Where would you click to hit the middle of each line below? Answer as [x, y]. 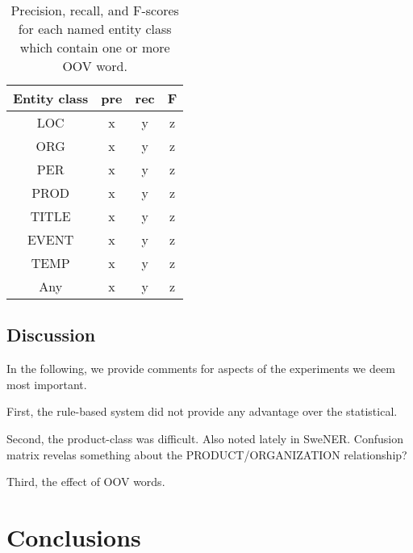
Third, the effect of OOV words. [86, 482]
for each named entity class [95, 29]
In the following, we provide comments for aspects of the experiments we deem [201, 369]
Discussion [51, 335]
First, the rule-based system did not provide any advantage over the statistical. [202, 411]
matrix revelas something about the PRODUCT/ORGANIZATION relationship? [207, 454]
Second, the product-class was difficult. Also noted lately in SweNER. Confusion [205, 438]
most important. [47, 384]
